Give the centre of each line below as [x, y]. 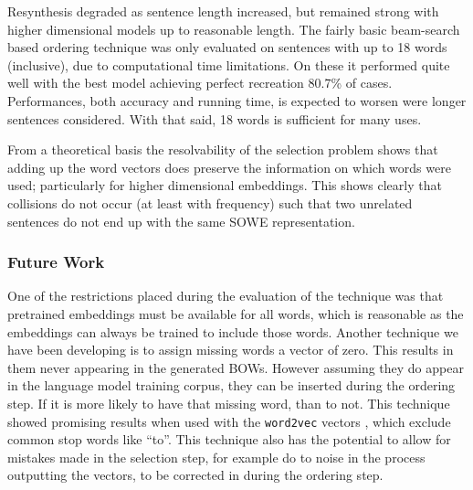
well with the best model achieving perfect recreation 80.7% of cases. [200, 83]
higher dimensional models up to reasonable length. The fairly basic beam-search [234, 29]
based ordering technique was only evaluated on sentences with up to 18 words [227, 47]
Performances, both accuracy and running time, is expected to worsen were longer [237, 100]
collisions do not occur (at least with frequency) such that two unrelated [210, 202]
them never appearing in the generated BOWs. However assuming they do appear [236, 367]
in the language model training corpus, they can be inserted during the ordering [231, 385]
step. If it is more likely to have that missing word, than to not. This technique [229, 403]
